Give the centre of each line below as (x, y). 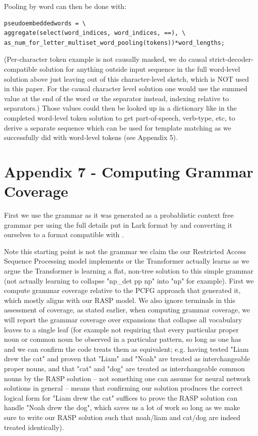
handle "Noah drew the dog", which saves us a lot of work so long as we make (122, 407)
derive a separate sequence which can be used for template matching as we (118, 127)
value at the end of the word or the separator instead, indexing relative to (117, 98)
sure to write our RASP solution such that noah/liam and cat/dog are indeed (122, 417)
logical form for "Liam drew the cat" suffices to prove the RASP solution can (121, 397)
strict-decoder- (231, 59)
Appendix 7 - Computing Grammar (129, 171)
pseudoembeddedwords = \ (45, 23)
